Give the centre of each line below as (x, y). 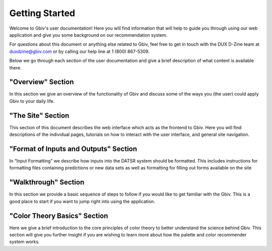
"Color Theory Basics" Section (59, 216)
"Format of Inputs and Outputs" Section (73, 149)
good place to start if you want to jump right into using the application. (82, 201)
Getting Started (42, 13)
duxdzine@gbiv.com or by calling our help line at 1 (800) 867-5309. (79, 51)
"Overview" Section (42, 82)
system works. (24, 242)
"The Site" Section (39, 115)
